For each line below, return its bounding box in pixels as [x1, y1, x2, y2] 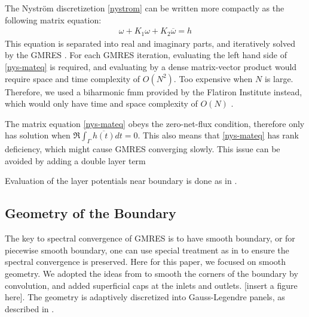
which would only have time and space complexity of [5, 97, 198, 110]
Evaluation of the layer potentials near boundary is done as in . [5, 174, 237, 187]
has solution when [5, 129, 71, 141]
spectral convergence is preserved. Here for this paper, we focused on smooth [5, 255, 286, 268]
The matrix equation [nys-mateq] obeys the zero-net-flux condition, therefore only [5, 117, 305, 129]
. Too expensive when [173, 72, 253, 84]
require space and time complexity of [5, 72, 140, 84]
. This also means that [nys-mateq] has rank [137, 129, 299, 141]
